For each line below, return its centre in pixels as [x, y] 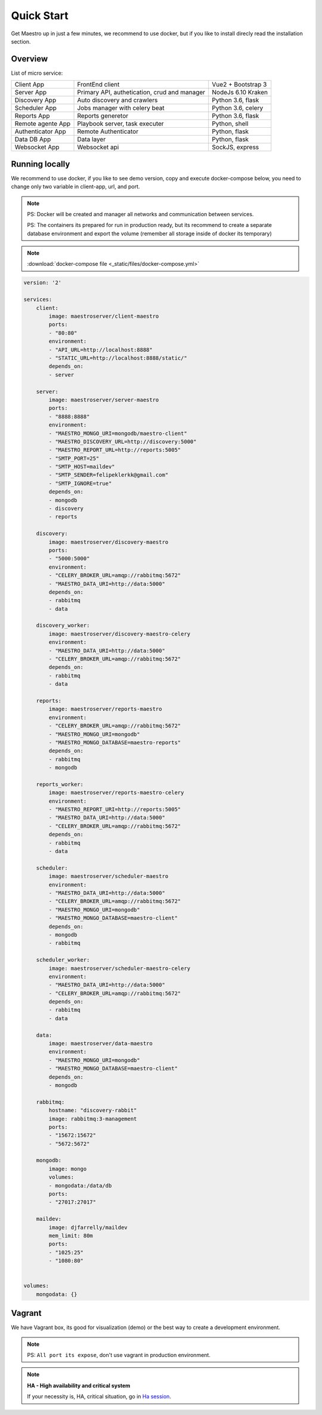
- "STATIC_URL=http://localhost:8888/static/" [118, 358]
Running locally [41, 164]
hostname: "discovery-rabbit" [93, 1110]
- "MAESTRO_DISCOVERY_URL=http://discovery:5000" [123, 441]
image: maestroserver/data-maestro [101, 1043]
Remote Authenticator [108, 131]
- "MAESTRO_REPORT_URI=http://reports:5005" [115, 810]
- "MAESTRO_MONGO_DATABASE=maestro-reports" [115, 742]
